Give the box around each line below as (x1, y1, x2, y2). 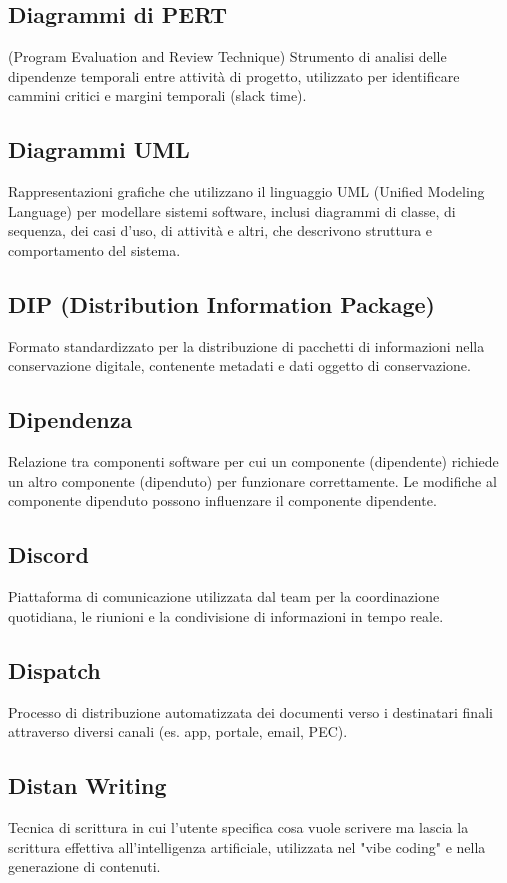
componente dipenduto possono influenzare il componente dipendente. (8, 490, 437, 511)
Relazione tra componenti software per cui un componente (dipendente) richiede (8, 451, 499, 472)
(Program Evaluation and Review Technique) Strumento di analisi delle (8, 46, 447, 67)
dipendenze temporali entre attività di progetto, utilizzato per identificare (8, 65, 460, 86)
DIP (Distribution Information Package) (8, 288, 435, 319)
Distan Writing (8, 770, 167, 801)
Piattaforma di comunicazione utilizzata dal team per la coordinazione (8, 586, 440, 607)
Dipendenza (8, 404, 133, 435)
